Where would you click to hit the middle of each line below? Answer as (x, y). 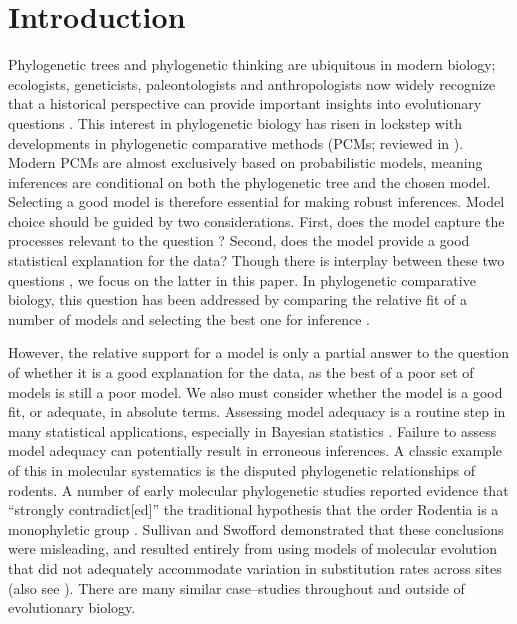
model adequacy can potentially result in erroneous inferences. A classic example (255, 450)
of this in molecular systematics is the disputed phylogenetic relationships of (241, 470)
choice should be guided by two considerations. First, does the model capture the (256, 220)
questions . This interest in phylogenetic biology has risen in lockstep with (235, 122)
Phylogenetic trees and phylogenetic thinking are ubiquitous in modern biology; (252, 64)
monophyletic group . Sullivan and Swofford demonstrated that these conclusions (256, 528)
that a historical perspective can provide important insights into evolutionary (245, 103)
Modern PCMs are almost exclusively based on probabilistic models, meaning (245, 162)
